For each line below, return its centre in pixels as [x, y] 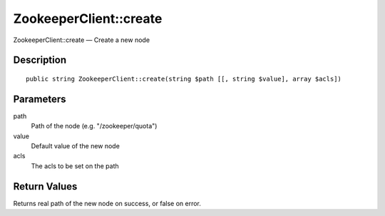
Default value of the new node [76, 146]
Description [40, 60]
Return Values [45, 186]
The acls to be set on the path [75, 166]
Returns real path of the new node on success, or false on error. [107, 203]
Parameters [40, 99]
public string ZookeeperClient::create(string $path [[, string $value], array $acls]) [184, 79]
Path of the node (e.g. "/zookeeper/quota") [94, 126]
